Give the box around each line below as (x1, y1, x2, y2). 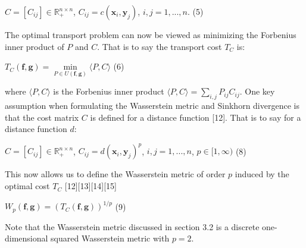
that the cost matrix (5, 111, 79, 123)
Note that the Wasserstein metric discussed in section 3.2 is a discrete (5, 220, 260, 233)
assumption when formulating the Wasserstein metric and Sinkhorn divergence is (5, 99, 299, 112)
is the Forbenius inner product (53, 85, 164, 98)
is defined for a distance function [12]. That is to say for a (90, 111, 301, 123)
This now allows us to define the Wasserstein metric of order (5, 168, 226, 180)
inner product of (5, 40, 64, 52)
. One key (239, 85, 275, 98)
